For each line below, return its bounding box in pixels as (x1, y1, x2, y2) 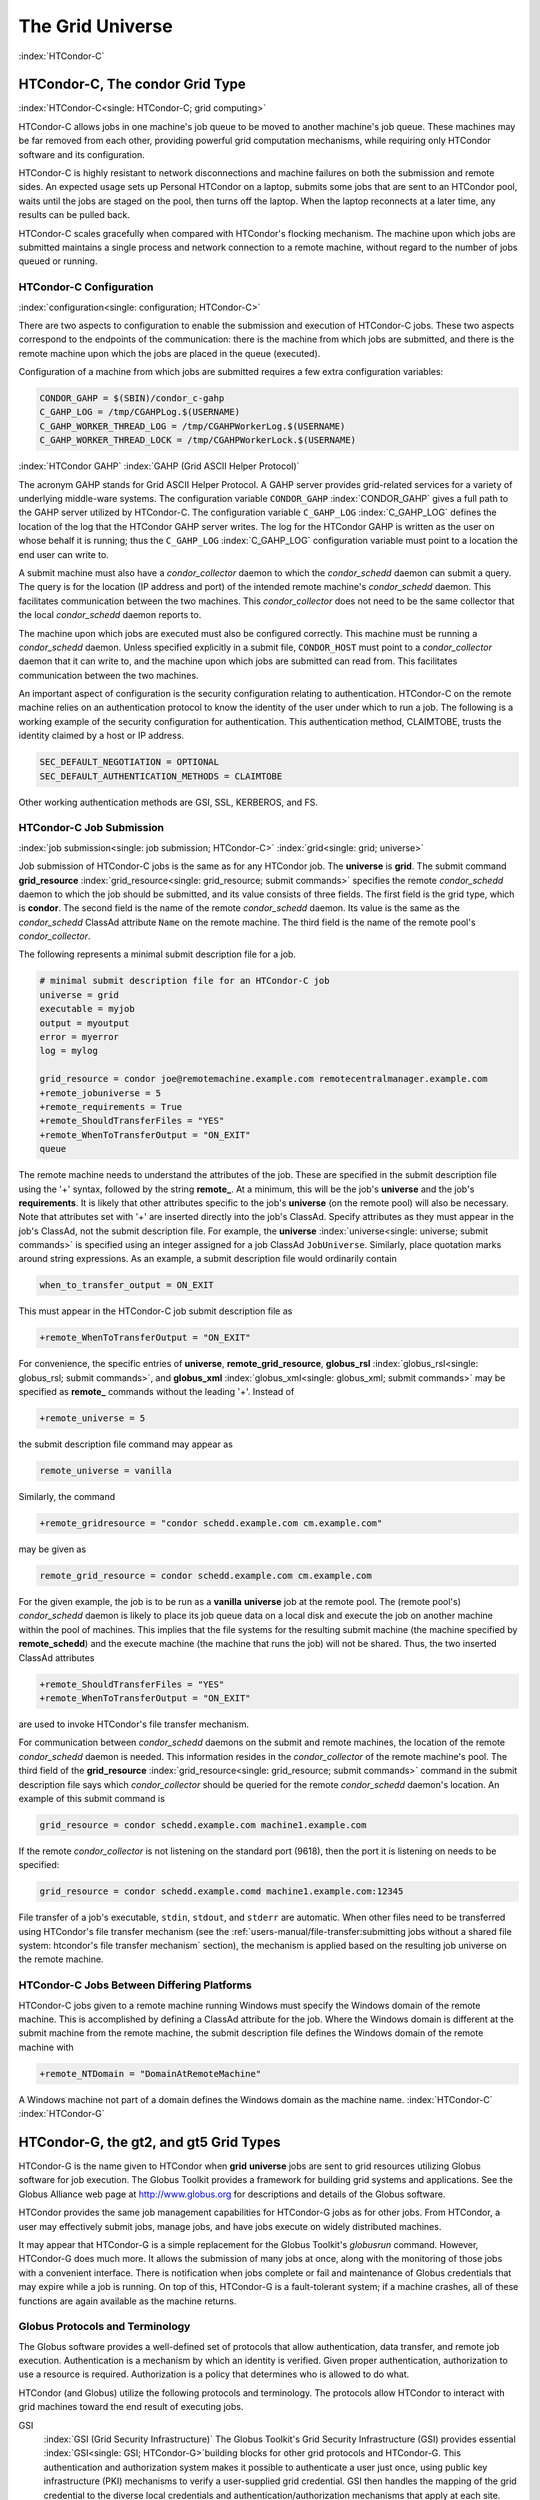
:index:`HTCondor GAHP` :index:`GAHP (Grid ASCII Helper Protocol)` (18, 460, 300, 472)
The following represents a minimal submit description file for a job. (18, 948, 297, 960)
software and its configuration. (18, 148, 145, 160)
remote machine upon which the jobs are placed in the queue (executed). (18, 347, 321, 359)
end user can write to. (18, 548, 109, 560)
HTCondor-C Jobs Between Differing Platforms (18, 1978, 252, 1992)
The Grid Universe (18, 15, 174, 37)
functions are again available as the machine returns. (18, 2295, 237, 2307)
